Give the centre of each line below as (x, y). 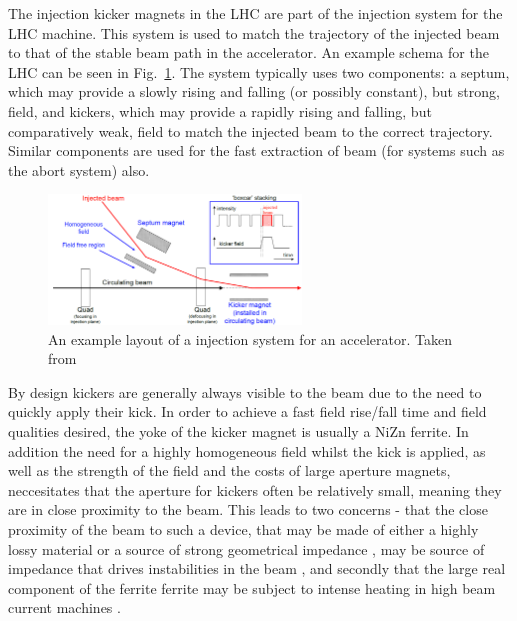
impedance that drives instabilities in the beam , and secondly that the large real (257, 568)
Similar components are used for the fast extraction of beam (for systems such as (256, 150)
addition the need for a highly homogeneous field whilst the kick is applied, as (247, 450)
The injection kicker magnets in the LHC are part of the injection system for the (255, 13)
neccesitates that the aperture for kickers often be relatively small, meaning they (255, 489)
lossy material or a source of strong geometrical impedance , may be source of (246, 548)
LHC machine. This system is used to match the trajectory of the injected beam (254, 32)
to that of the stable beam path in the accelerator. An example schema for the (248, 52)
